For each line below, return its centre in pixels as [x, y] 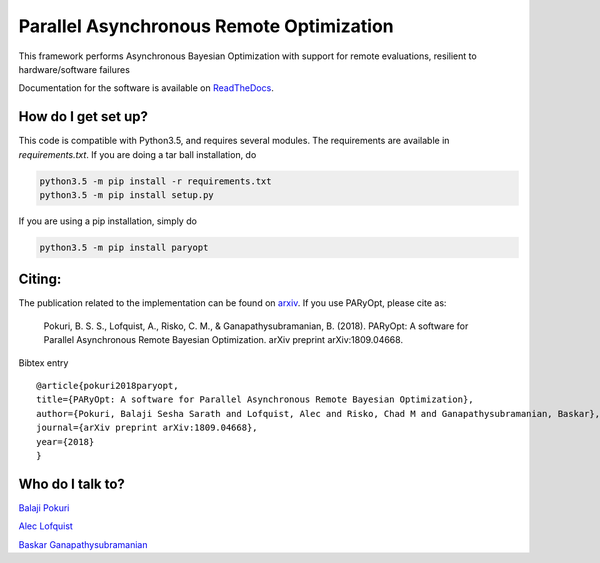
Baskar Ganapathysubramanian [83, 544]
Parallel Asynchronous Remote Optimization [206, 26]
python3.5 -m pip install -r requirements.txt [155, 181]
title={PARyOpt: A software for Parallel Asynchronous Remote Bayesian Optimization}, [255, 399]
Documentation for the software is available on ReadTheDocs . [146, 88]
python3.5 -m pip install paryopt [124, 247]
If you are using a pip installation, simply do [107, 221]
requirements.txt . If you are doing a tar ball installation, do [137, 154]
